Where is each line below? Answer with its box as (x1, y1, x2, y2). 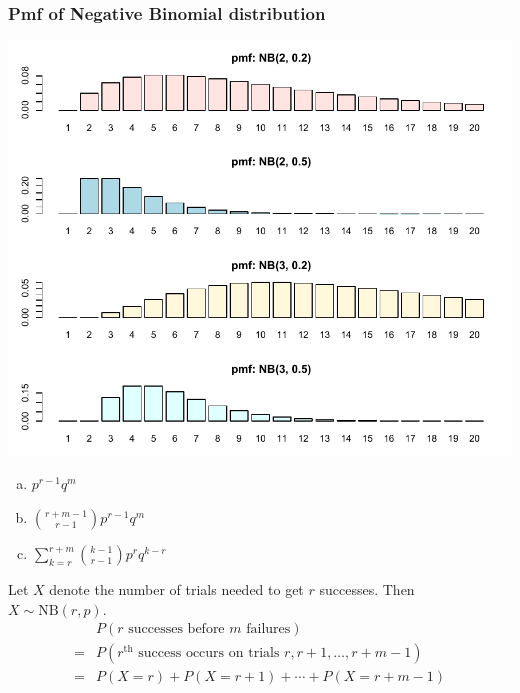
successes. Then (319, 579, 415, 600)
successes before (128, 622, 225, 637)
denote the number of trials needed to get (49, 579, 304, 600)
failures (246, 622, 291, 637)
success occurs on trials (138, 646, 280, 661)
